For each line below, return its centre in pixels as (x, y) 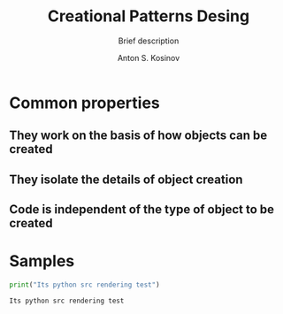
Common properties (85, 103)
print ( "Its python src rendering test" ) (85, 285)
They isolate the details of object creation (126, 179)
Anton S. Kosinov (149, 57)
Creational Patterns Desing (149, 16)
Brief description (149, 41)
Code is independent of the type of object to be (142, 210)
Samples (42, 261)
